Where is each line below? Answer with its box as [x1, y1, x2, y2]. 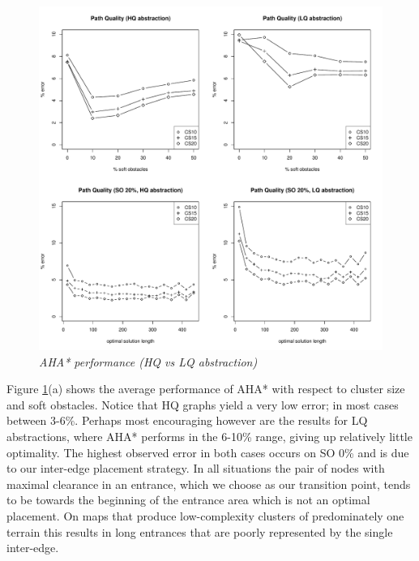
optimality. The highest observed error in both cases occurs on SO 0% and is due [6, 443, 409, 460]
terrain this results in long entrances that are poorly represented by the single [6, 523, 393, 540]
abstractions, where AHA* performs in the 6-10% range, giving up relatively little [6, 427, 413, 444]
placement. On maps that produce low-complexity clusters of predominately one [6, 507, 404, 524]
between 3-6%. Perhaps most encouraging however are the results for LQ [6, 412, 368, 429]
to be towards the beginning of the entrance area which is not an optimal [6, 491, 370, 508]
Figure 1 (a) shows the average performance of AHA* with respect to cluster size [6, 380, 405, 397]
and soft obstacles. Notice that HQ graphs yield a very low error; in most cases [6, 396, 399, 413]
